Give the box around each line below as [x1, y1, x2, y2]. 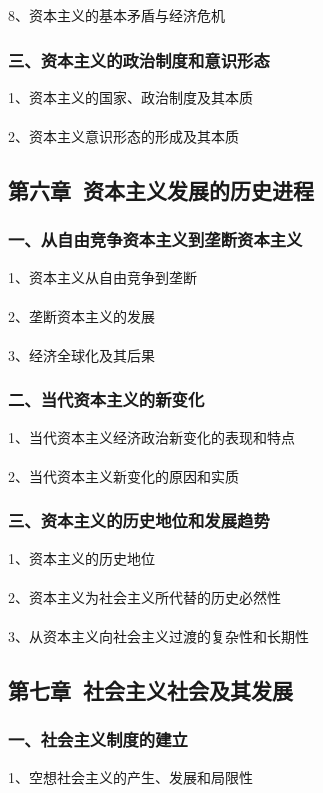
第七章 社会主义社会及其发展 [8, 675, 294, 706]
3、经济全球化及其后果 [8, 344, 155, 365]
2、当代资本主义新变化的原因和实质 [8, 465, 239, 486]
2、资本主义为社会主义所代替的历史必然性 [8, 586, 281, 607]
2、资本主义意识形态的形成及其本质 [8, 126, 239, 146]
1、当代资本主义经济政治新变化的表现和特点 [8, 426, 295, 447]
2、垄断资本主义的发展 [8, 305, 155, 326]
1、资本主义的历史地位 [8, 547, 155, 568]
